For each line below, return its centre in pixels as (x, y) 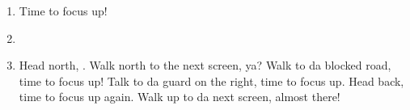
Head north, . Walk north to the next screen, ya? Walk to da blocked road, (205, 65)
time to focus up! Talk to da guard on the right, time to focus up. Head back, (211, 80)
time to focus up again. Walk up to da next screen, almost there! (180, 97)
